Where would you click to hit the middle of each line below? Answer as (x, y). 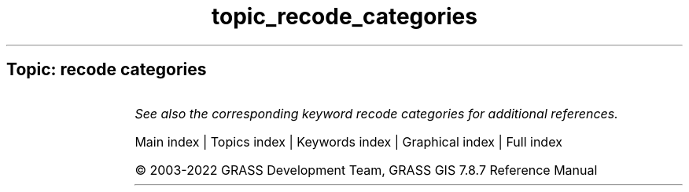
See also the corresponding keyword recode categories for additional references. (376, 113)
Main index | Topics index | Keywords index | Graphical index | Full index (348, 141)
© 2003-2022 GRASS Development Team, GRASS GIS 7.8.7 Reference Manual (366, 170)
